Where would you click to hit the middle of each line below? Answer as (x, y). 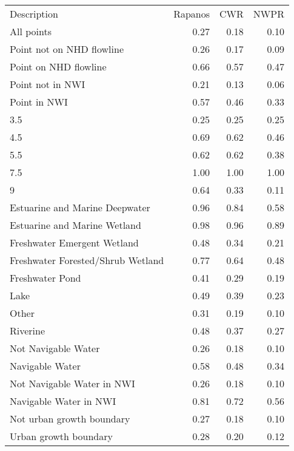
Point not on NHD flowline (67, 49)
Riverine (28, 331)
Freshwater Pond (45, 278)
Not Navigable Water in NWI (72, 383)
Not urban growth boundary (70, 419)
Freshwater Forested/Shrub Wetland (87, 260)
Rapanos (192, 14)
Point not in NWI (48, 84)
